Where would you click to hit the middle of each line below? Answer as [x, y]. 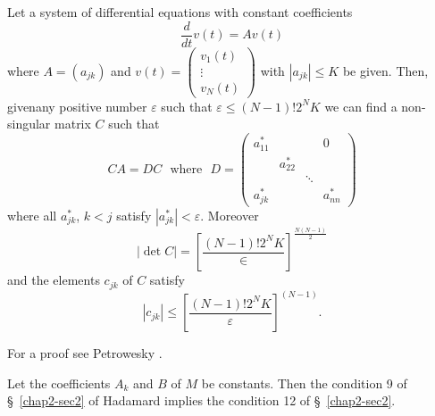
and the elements [54, 280]
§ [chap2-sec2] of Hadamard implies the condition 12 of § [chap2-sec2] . [201, 400]
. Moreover [230, 215]
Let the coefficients [59, 383]
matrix [73, 124]
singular [29, 124]
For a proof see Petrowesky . [85, 353]
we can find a [361, 106]
